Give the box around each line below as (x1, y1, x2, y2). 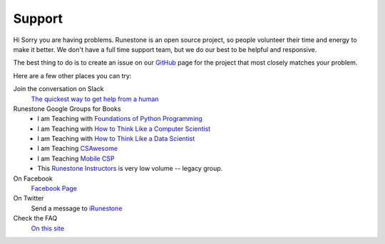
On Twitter (13, 194, 44, 203)
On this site (31, 224, 64, 233)
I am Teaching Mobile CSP (37, 154, 115, 163)
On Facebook (13, 174, 53, 183)
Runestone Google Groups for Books (13, 104, 121, 113)
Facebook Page (31, 184, 78, 193)
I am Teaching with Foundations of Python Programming (37, 115, 202, 123)
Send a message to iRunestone (31, 203, 123, 213)
